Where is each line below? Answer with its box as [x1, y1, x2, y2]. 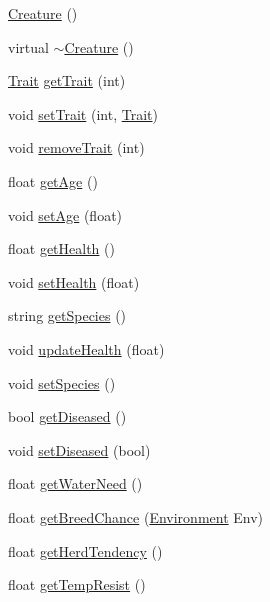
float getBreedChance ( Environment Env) [8, 506, 264, 527]
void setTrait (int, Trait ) [8, 103, 158, 124]
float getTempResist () [8, 574, 146, 595]
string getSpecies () [8, 305, 127, 326]
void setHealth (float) [8, 271, 140, 292]
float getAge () [8, 170, 98, 191]
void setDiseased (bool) [8, 439, 151, 460]
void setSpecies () [8, 372, 116, 393]
